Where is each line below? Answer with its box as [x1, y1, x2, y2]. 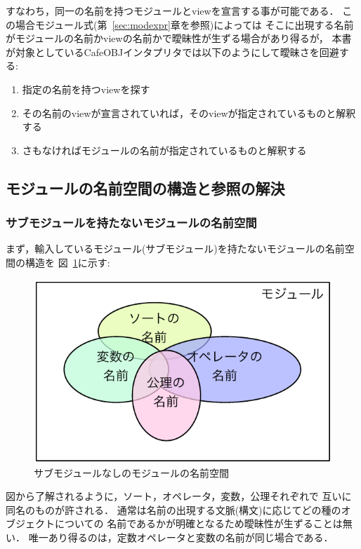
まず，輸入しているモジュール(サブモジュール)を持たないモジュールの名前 [6, 241, 345, 256]
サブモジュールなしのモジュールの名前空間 [34, 465, 230, 480]
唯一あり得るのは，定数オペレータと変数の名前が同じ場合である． [28, 530, 334, 545]
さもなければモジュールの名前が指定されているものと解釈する [22, 142, 307, 157]
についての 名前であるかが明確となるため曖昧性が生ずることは [54, 516, 343, 531]
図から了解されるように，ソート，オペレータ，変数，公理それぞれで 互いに [6, 489, 352, 503]
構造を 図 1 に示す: [25, 255, 110, 269]
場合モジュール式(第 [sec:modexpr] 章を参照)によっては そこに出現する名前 [15, 17, 354, 32]
